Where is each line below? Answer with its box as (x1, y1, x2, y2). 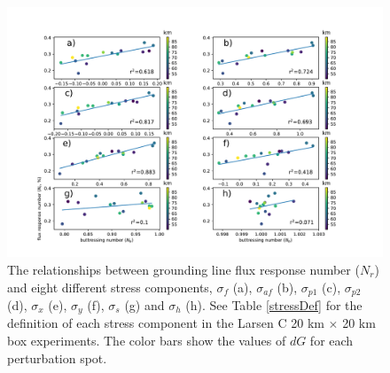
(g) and (124, 296, 165, 315)
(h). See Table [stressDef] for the (185, 296, 363, 315)
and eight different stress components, (7, 277, 213, 296)
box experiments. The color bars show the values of (7, 331, 286, 350)
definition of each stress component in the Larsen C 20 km (7, 314, 324, 332)
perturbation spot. (7, 348, 107, 367)
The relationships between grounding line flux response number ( (7, 260, 360, 278)
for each (309, 331, 354, 350)
